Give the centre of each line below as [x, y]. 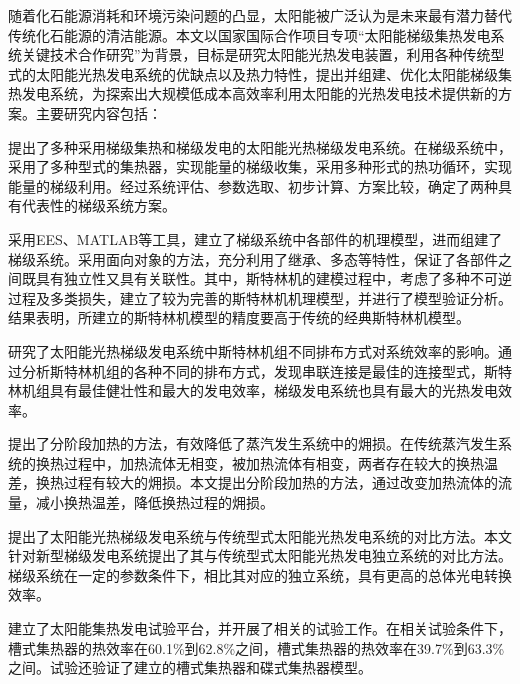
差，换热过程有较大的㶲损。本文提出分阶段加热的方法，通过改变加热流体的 [253, 482]
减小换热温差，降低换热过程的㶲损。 [154, 502]
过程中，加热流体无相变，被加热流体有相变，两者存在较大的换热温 [280, 462]
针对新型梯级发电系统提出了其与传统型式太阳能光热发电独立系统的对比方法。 [260, 555]
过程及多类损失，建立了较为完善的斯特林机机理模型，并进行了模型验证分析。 [260, 297]
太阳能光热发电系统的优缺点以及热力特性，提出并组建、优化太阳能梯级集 [273, 73]
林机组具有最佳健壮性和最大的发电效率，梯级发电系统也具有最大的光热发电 [253, 390]
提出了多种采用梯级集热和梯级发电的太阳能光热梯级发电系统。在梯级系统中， [260, 146]
